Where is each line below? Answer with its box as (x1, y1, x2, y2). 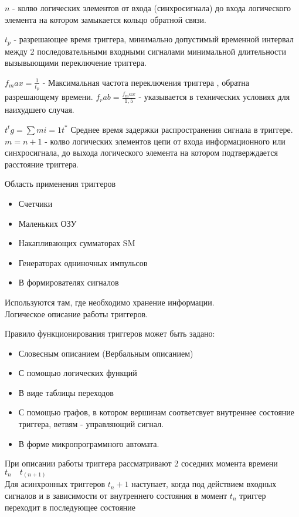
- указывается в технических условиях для (138, 90, 290, 103)
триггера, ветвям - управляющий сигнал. (18, 418, 164, 430)
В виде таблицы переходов (18, 386, 114, 398)
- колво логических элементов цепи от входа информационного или (45, 135, 286, 147)
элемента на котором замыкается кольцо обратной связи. (5, 13, 206, 25)
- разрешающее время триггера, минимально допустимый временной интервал (13, 33, 294, 45)
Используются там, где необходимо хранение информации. (5, 296, 215, 308)
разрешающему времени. (5, 90, 93, 103)
